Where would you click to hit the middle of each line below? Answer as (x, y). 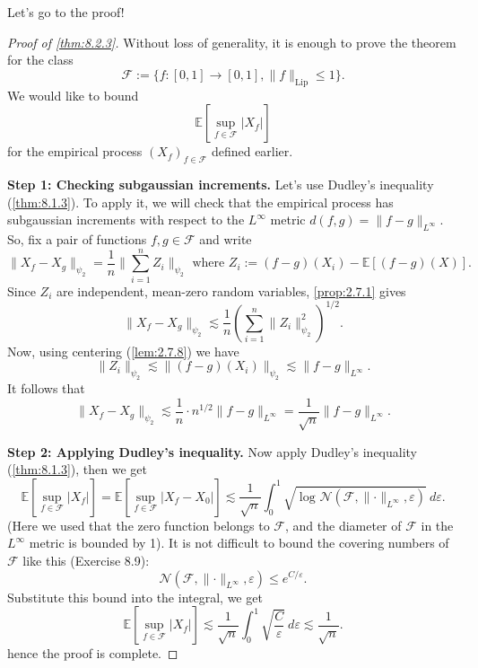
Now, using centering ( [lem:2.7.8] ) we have (123, 351)
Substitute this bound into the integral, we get (135, 597)
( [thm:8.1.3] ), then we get (77, 469)
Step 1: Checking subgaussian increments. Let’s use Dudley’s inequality (221, 184)
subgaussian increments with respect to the (126, 220)
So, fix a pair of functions (77, 238)
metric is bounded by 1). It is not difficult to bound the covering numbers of (239, 543)
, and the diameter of (343, 525)
